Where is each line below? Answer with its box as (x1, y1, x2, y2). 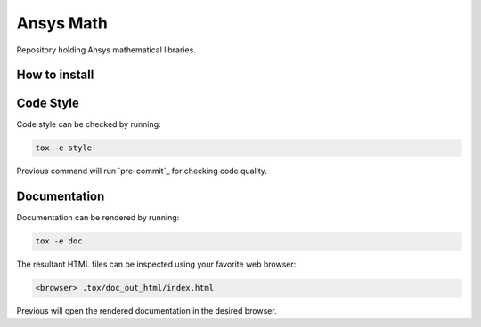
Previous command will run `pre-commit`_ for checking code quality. (16, 165, 267, 177)
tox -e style (35, 143, 93, 153)
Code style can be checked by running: (16, 119, 161, 130)
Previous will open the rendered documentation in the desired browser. (16, 306, 277, 316)
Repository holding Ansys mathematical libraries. (16, 44, 196, 55)
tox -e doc (35, 236, 83, 246)
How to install (16, 68, 94, 83)
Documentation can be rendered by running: (16, 212, 180, 223)
